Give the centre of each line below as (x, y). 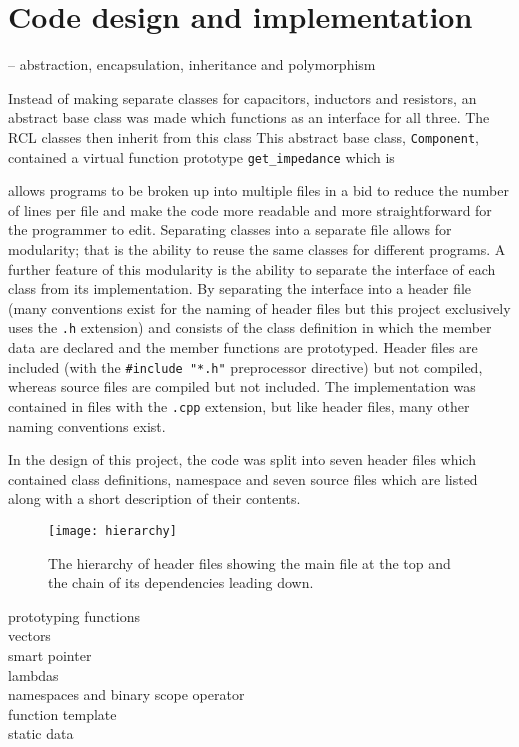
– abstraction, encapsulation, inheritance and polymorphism (192, 64)
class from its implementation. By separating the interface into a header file (240, 288)
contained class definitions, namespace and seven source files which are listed (243, 478)
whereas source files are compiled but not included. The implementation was (242, 386)
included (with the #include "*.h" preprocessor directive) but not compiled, (245, 366)
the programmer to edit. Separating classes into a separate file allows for (230, 229)
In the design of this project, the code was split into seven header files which (242, 459)
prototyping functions (74, 615)
